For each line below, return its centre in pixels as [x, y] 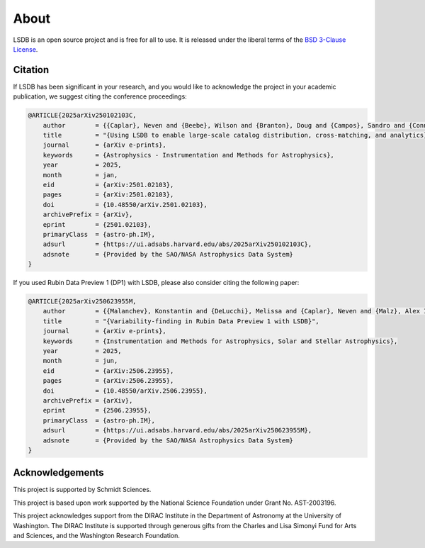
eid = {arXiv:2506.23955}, [108, 371]
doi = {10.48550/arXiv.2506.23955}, [125, 391]
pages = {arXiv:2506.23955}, [108, 381]
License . [25, 49]
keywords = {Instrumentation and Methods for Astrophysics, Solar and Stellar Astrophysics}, [220, 341]
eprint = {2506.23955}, [97, 410]
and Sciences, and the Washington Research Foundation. [97, 535]
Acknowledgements [58, 472]
